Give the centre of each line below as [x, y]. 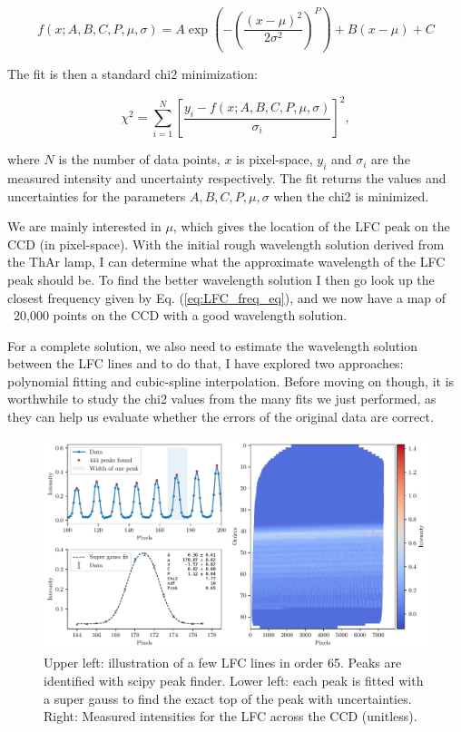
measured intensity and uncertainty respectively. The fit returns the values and [227, 177]
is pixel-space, [275, 159]
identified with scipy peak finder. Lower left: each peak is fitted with [234, 680]
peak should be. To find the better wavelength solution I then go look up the [221, 279]
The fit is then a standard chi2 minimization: [132, 74]
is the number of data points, [139, 159]
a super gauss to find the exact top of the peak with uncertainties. [228, 698]
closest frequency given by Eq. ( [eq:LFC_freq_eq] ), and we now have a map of [227, 297]
